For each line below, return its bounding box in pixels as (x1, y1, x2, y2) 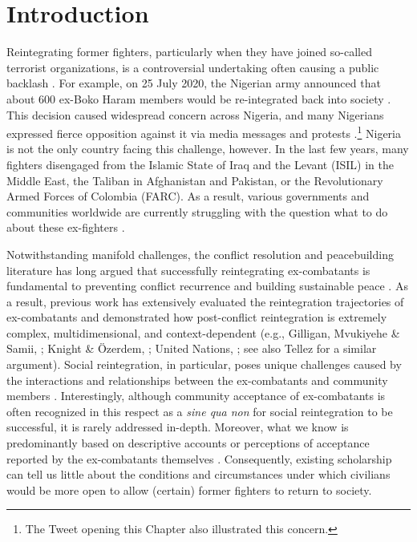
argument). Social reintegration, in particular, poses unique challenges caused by (6, 356, 402, 373)
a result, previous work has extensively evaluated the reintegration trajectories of (6, 293, 404, 309)
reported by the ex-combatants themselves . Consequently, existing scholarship (6, 450, 392, 467)
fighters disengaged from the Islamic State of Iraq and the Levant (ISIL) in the (6, 156, 394, 172)
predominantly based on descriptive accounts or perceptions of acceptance (6, 435, 370, 451)
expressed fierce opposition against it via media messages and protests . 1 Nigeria (6, 123, 401, 141)
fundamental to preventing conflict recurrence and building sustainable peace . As (6, 277, 408, 294)
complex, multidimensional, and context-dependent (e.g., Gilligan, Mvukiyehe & (6, 324, 400, 341)
